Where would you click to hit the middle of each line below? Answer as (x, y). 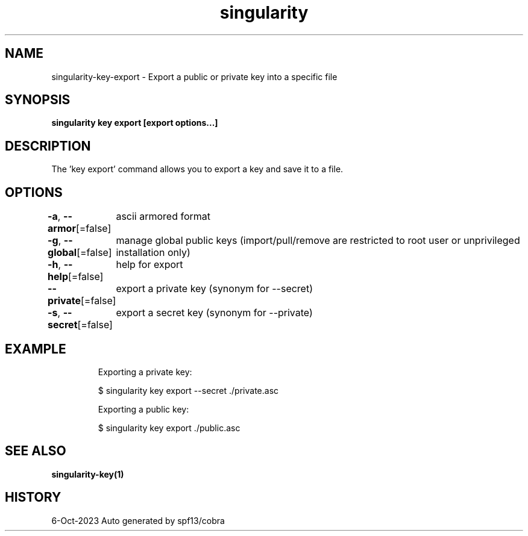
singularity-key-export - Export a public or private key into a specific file (194, 76)
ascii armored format (163, 217)
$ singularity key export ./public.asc (169, 428)
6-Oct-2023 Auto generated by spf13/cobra (138, 520)
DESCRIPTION (48, 146)
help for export (149, 265)
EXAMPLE (36, 349)
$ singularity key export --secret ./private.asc (188, 390)
